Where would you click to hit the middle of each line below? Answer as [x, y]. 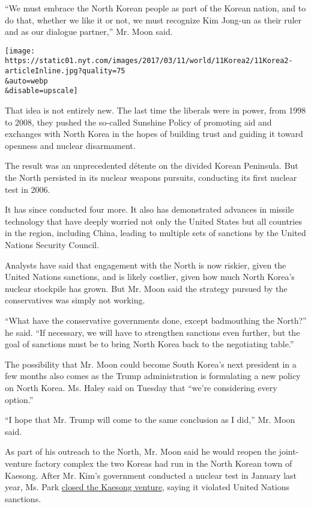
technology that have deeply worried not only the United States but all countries [153, 221]
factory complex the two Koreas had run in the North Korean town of [164, 463]
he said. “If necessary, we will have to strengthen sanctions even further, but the [152, 332]
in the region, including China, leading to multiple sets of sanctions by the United [155, 233]
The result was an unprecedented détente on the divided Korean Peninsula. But [152, 165]
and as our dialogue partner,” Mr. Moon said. [89, 32]
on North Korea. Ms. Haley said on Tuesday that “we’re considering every [141, 387]
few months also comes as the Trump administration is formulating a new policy [153, 376]
